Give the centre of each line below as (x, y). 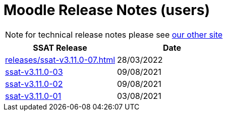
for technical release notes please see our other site (124, 34)
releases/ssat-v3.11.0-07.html (60, 60)
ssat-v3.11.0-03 (34, 72)
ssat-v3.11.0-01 (33, 96)
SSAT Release (60, 47)
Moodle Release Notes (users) (107, 10)
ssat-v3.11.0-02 (34, 84)
